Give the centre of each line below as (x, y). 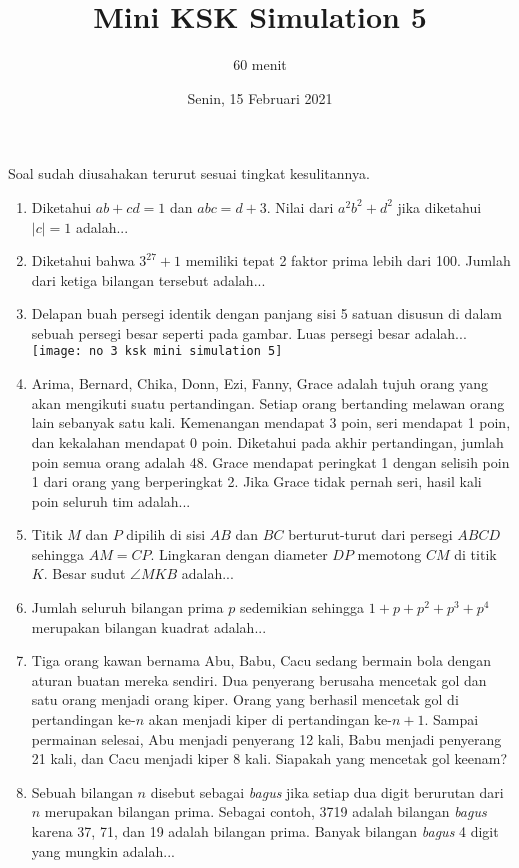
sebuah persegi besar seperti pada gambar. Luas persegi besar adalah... (249, 332)
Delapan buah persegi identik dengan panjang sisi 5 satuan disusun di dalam (266, 313)
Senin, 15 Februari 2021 (260, 97)
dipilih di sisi (166, 534)
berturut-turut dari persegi (370, 534)
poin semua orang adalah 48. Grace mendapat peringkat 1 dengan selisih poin (270, 461)
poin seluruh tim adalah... (111, 500)
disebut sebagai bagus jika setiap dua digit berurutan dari (327, 791)
